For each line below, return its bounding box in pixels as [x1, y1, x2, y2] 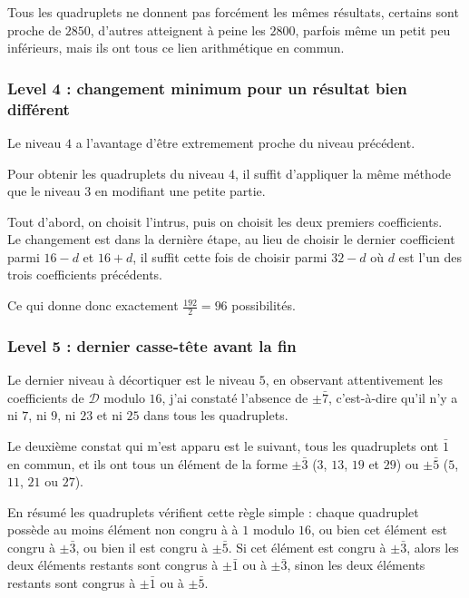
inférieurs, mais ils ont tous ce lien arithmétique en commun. [7, 38, 345, 57]
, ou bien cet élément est [311, 520, 447, 539]
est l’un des [398, 247, 462, 266]
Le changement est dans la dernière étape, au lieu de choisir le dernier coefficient [7, 230, 455, 249]
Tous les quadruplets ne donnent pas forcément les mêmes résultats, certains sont [7, 3, 459, 21]
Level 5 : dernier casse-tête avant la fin [7, 334, 297, 357]
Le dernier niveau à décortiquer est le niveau [7, 370, 256, 389]
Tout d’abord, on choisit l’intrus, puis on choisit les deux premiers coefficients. [7, 211, 443, 230]
